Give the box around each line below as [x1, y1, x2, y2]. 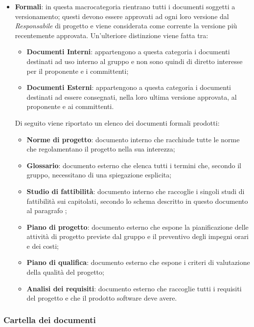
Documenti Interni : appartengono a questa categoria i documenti [26, 46, 230, 57]
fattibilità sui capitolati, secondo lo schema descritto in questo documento [26, 196, 248, 206]
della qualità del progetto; [26, 267, 104, 277]
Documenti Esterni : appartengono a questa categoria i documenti [26, 82, 231, 92]
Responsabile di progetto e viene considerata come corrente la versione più [15, 21, 237, 31]
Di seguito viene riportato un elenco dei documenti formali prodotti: [15, 117, 220, 128]
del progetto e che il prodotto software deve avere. [26, 293, 177, 303]
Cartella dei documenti [3, 313, 96, 326]
